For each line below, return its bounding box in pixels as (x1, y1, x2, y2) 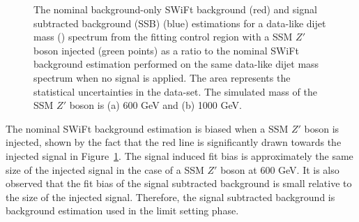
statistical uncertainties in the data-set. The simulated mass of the (33, 84, 317, 98)
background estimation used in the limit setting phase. (6, 203, 239, 218)
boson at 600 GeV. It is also (220, 162, 339, 177)
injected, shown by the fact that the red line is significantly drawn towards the (6, 135, 342, 149)
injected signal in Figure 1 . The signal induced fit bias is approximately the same (6, 148, 353, 163)
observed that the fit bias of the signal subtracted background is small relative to (6, 176, 352, 191)
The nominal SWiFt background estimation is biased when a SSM (6, 121, 289, 135)
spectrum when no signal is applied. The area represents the (33, 70, 291, 84)
